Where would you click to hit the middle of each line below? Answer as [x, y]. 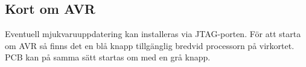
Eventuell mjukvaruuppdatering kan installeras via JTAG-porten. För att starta [153, 34]
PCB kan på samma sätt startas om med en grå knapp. [108, 57]
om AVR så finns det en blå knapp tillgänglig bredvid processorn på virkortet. [150, 45]
